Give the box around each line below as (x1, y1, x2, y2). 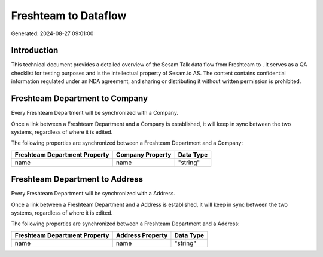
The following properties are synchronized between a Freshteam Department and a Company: (11, 139, 243, 146)
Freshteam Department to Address (11, 174, 144, 185)
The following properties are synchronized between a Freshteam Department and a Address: (11, 220, 240, 227)
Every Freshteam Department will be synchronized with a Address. (11, 190, 176, 197)
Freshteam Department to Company (11, 93, 148, 104)
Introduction (11, 45, 59, 56)
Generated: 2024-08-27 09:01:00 (11, 30, 94, 37)
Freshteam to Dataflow (11, 9, 127, 22)
